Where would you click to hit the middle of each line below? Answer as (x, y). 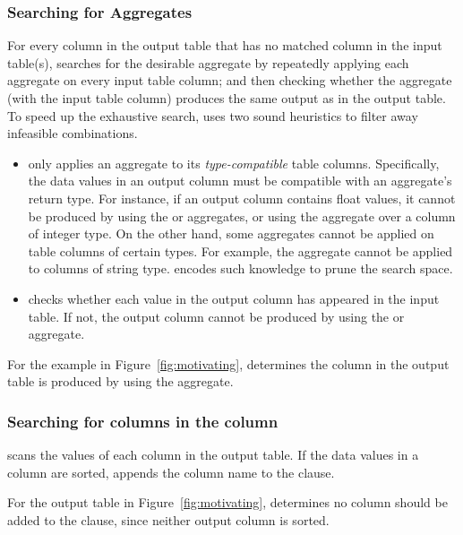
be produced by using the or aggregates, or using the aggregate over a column (242, 216)
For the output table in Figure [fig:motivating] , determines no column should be (227, 502)
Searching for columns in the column (143, 421)
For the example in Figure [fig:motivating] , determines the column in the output (228, 363)
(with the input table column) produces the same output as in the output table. (227, 98)
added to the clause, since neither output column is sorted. (168, 519)
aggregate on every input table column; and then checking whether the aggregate (230, 80)
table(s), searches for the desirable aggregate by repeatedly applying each (208, 62)
